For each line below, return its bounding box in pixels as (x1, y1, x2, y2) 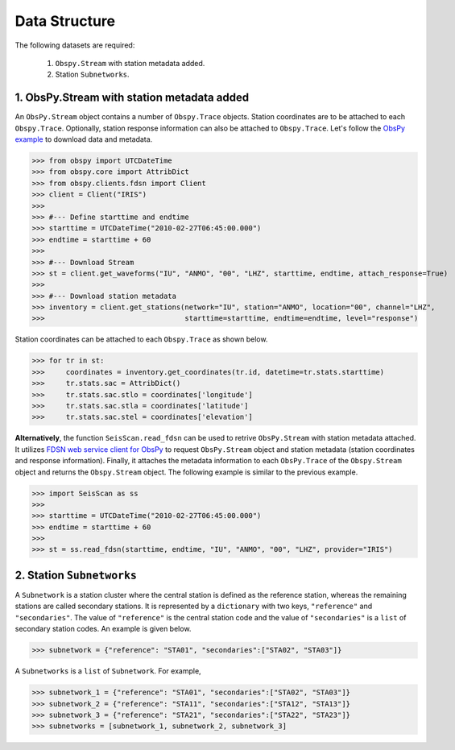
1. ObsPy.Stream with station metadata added (14, 91, 250, 105)
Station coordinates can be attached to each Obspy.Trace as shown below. (14, 334, 268, 344)
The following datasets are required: (14, 40, 135, 50)
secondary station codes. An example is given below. (14, 624, 192, 634)
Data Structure (14, 12, 116, 30)
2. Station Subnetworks (14, 568, 137, 582)
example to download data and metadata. (14, 135, 153, 144)
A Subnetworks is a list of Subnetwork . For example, (14, 666, 201, 676)
